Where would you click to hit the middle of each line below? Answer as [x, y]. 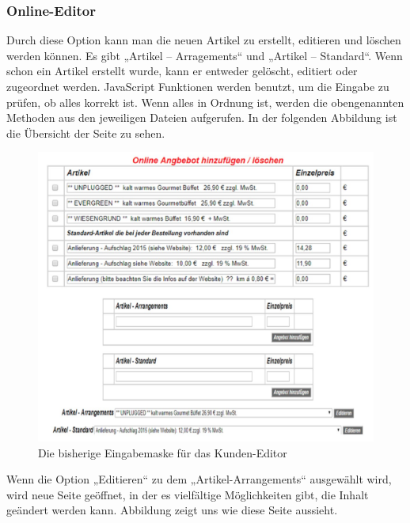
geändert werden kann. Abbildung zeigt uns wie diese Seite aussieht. [172, 510]
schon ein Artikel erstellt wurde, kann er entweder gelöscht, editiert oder [182, 71]
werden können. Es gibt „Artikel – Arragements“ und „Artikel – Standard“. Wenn [205, 55]
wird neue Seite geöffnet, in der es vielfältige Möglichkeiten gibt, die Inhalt [188, 494]
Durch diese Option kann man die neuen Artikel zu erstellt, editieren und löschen [204, 40]
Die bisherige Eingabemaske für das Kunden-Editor [163, 452]
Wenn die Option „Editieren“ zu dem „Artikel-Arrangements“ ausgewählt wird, [199, 479]
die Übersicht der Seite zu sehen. [86, 133]
